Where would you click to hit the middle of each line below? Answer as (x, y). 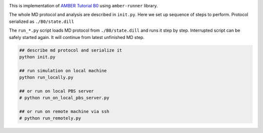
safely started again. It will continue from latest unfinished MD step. (77, 37)
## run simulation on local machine (63, 70)
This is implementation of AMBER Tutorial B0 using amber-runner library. (83, 6)
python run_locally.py (46, 77)
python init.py (37, 57)
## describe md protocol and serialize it (71, 50)
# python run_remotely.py (50, 118)
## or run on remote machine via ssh (64, 112)
